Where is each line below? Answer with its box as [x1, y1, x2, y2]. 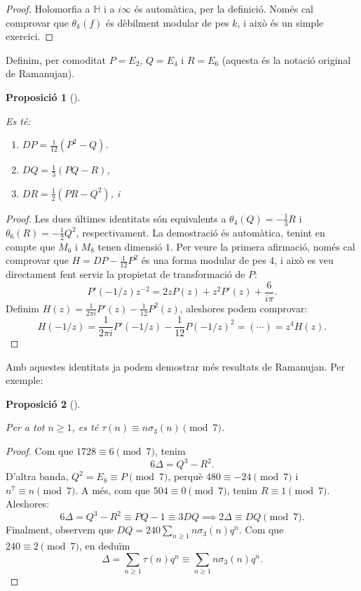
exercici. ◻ [6, 29, 54, 44]
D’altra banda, [6, 469, 69, 484]
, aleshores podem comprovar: [179, 300, 308, 315]
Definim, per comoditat [6, 52, 106, 67]
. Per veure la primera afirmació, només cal [170, 239, 355, 253]
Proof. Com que [6, 444, 74, 458]
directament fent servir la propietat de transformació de [6, 267, 245, 281]
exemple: [6, 373, 43, 387]
